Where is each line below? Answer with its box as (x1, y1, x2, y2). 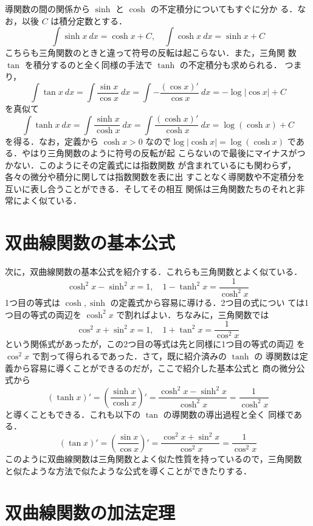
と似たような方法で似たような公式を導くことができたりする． (5, 464, 252, 477)
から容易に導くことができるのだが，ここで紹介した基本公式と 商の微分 (13, 361, 297, 374)
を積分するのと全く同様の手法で (24, 58, 153, 71)
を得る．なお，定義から (5, 134, 98, 147)
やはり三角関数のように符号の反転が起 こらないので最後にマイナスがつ (21, 147, 306, 159)
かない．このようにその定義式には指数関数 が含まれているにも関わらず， (5, 158, 296, 171)
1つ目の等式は (5, 296, 60, 309)
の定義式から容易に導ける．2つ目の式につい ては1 (110, 296, 309, 309)
